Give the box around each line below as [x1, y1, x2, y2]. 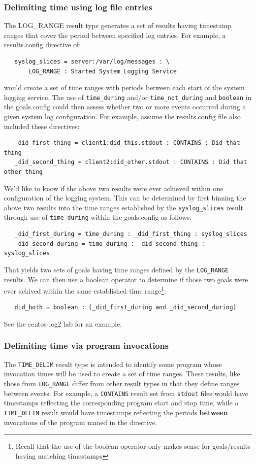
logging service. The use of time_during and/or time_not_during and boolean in [4, 92, 252, 102]
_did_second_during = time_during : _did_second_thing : [14, 240, 205, 247]
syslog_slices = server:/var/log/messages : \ [14, 58, 170, 65]
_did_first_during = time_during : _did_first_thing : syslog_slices [14, 231, 247, 238]
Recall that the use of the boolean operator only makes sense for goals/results [15, 441, 251, 451]
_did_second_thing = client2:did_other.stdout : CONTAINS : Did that [14, 159, 247, 166]
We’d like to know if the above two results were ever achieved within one [4, 183, 224, 193]
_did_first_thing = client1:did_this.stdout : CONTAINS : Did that [14, 139, 240, 147]
